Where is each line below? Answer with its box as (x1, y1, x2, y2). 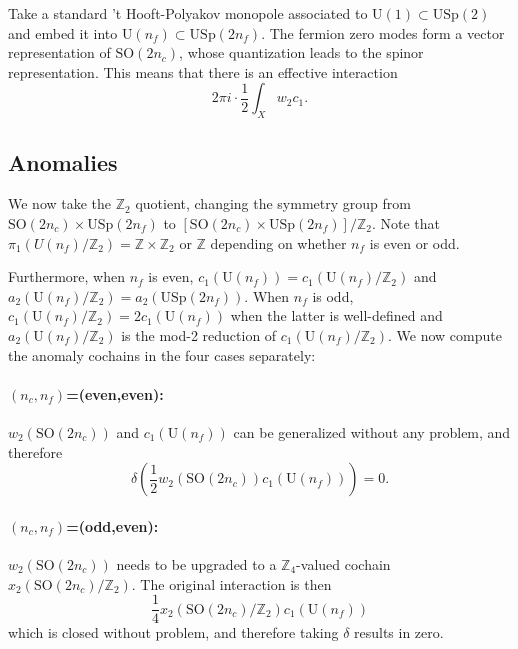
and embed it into (8, 22, 118, 43)
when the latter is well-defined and (230, 305, 443, 326)
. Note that (371, 212, 440, 233)
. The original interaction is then (131, 573, 332, 594)
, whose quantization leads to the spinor (179, 42, 424, 63)
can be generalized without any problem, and (233, 421, 511, 442)
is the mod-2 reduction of (121, 324, 277, 345)
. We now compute (388, 324, 502, 345)
